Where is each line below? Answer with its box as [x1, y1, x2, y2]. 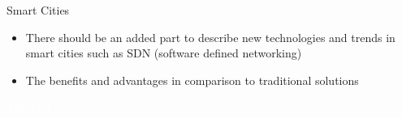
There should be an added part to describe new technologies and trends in [25, 28, 396, 45]
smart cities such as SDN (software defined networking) [25, 44, 302, 61]
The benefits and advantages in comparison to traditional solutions [25, 71, 359, 88]
